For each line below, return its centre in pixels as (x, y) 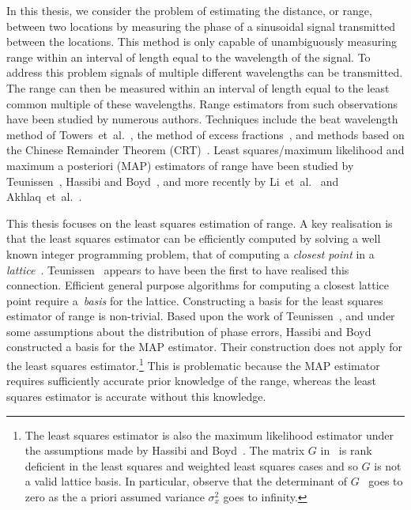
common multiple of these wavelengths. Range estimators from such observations (202, 103)
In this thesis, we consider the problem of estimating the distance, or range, (189, 10)
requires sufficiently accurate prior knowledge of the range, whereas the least (191, 381)
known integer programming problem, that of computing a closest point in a (190, 253)
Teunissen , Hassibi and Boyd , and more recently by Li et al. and (173, 181)
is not (388, 465)
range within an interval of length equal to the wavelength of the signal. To (189, 57)
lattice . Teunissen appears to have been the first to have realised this (178, 269)
